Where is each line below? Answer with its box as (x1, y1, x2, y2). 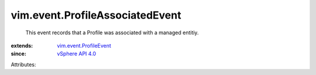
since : (11, 50, 26, 58)
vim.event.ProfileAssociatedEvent (11, 9, 181, 22)
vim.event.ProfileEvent (57, 42, 111, 49)
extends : (11, 42, 33, 49)
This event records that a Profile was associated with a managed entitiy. (25, 29, 199, 36)
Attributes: (11, 61, 36, 68)
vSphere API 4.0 (57, 50, 97, 58)
